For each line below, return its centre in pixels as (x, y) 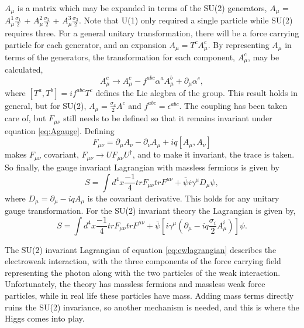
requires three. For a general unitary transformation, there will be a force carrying (152, 33)
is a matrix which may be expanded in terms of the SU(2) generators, (142, 8)
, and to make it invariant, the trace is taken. (213, 154)
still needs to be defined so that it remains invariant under (168, 118)
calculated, (24, 69)
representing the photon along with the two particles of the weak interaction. (143, 272)
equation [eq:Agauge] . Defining (60, 130)
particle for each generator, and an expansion (86, 44)
